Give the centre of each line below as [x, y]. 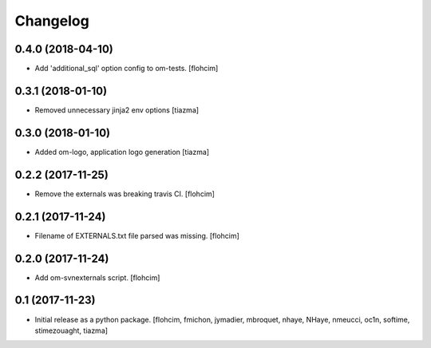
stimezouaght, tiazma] [71, 330]
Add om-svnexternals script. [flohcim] [97, 277]
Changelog [52, 21]
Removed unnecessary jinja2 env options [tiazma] [117, 110]
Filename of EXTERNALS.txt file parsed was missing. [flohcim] [137, 235]
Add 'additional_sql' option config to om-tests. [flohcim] [127, 69]
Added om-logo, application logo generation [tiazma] [122, 152]
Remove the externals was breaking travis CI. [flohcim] [125, 194]
